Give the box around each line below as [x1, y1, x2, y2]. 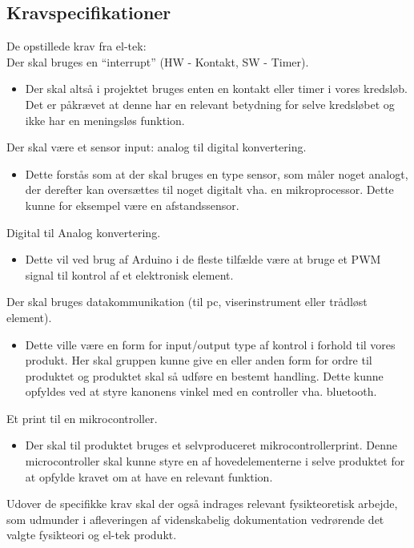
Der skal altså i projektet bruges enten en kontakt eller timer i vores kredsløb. [25, 80, 408, 97]
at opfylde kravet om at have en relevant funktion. [25, 468, 273, 485]
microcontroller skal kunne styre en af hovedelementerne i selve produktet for [25, 453, 405, 469]
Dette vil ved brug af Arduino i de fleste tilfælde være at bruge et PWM [25, 251, 381, 268]
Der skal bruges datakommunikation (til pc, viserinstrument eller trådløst [6, 293, 368, 310]
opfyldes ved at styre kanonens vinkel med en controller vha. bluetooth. [25, 383, 377, 400]
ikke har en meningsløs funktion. [25, 111, 185, 128]
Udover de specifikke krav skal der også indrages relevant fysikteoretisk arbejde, [6, 495, 398, 512]
